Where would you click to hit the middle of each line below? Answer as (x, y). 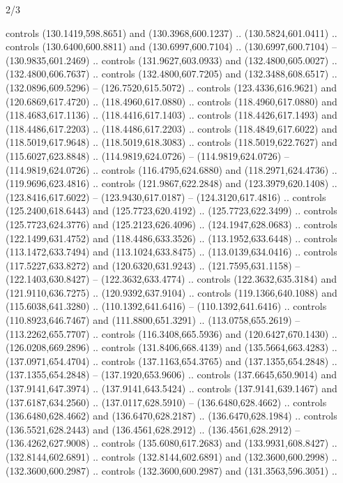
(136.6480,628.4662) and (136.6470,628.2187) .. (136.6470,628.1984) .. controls (171, 416)
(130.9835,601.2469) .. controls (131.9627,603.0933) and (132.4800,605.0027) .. (171, 60)
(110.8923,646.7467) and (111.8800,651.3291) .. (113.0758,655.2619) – (153, 320)
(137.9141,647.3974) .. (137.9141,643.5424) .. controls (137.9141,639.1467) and (171, 388)
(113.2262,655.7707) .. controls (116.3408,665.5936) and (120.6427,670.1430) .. (171, 333)
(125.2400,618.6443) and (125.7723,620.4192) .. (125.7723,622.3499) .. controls (171, 210)
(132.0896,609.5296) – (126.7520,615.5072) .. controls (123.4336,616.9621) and (171, 87)
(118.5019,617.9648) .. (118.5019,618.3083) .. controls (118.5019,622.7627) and (171, 142)
